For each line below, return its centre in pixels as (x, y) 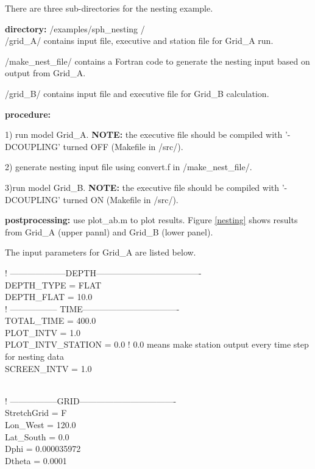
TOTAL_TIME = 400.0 (51, 320)
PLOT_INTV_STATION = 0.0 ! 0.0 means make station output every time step (157, 344)
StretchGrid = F (36, 413)
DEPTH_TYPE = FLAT (53, 285)
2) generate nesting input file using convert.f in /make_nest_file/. (129, 167)
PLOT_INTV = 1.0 (43, 332)
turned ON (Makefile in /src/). (121, 199)
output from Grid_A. (45, 73)
